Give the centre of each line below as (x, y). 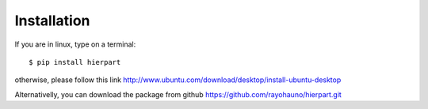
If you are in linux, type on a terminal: (75, 44)
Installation (52, 21)
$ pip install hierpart (75, 62)
